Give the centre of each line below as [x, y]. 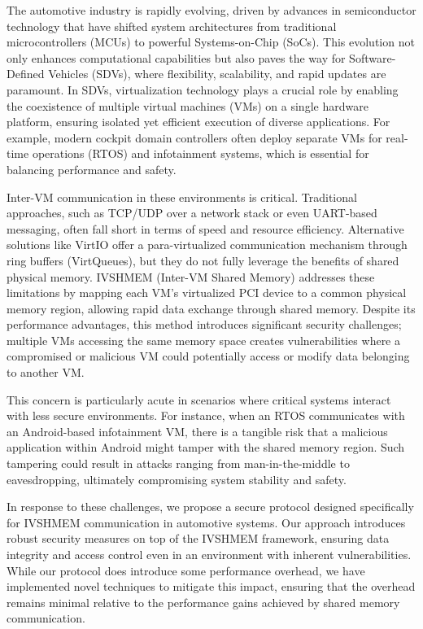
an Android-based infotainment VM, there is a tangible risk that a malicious [197, 431]
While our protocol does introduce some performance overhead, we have [186, 570]
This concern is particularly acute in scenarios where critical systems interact [199, 399]
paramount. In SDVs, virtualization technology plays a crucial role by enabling [203, 89]
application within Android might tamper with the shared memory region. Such [206, 447]
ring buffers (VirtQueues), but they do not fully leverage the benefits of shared [203, 260]
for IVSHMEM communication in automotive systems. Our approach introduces [206, 522]
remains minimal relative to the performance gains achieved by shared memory [203, 602]
